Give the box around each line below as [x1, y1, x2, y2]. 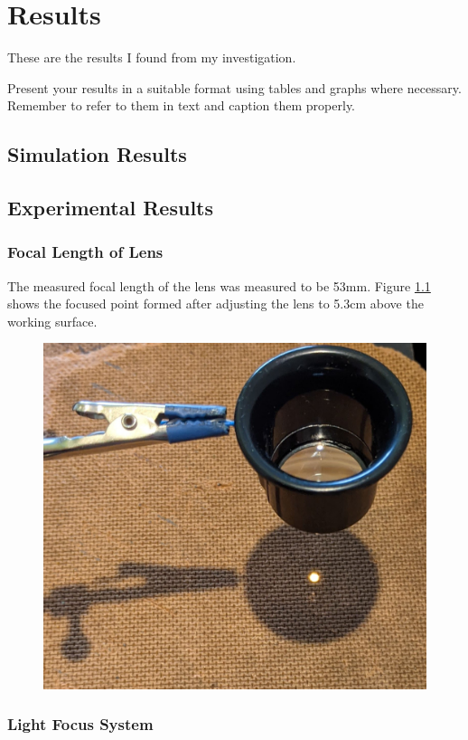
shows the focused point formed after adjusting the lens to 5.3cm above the [7, 294, 424, 313]
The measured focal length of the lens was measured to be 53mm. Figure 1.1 [7, 276, 431, 295]
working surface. [7, 311, 98, 330]
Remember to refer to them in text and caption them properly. [7, 96, 355, 115]
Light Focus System [7, 713, 154, 735]
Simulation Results [7, 140, 187, 168]
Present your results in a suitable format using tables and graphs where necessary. [7, 78, 462, 97]
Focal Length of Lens [7, 241, 164, 263]
